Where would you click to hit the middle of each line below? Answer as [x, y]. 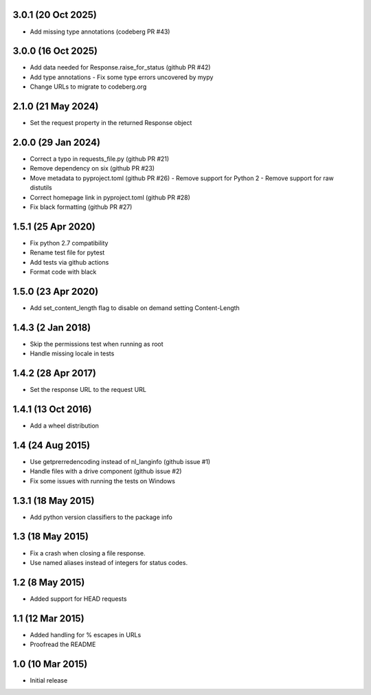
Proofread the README [63, 644]
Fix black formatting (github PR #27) [81, 207]
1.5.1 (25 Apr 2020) [54, 227]
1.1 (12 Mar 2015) [49, 618]
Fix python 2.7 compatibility [69, 243]
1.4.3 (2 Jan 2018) [52, 328]
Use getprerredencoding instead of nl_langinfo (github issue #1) [120, 461]
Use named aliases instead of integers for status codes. [109, 562]
